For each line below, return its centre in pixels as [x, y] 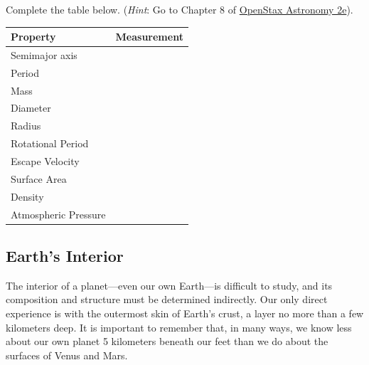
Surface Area [39, 178]
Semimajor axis [44, 54]
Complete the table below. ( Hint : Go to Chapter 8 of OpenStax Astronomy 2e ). [180, 9]
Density [27, 196]
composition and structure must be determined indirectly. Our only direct [167, 299]
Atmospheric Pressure [58, 214]
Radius [26, 126]
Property [33, 37]
